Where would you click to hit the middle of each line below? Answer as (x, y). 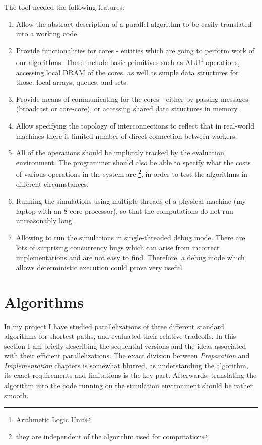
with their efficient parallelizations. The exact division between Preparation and (127, 356)
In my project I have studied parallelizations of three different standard (114, 326)
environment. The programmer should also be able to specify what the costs (133, 162)
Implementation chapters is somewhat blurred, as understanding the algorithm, (126, 365)
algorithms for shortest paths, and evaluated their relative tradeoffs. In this (120, 336)
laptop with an (39, 210)
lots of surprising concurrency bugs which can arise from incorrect (118, 247)
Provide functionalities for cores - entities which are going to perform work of (135, 50)
